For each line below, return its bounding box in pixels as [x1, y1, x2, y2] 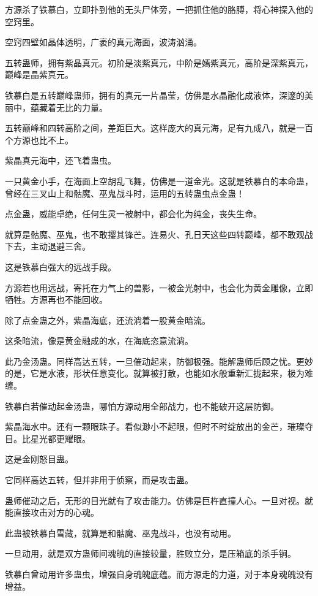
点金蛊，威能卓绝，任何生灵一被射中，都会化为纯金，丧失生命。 [5, 207, 262, 220]
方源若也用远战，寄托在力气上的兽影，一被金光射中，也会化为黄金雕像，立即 [5, 281, 313, 294]
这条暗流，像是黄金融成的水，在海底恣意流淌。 [5, 334, 193, 347]
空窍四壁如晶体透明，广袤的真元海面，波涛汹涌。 [5, 36, 202, 48]
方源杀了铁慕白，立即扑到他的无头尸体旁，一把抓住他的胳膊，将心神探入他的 [5, 3, 313, 15]
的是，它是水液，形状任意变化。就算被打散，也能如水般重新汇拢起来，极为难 [5, 367, 313, 380]
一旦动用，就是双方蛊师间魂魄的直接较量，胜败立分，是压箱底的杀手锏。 [5, 547, 296, 560]
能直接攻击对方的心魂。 [5, 506, 99, 519]
